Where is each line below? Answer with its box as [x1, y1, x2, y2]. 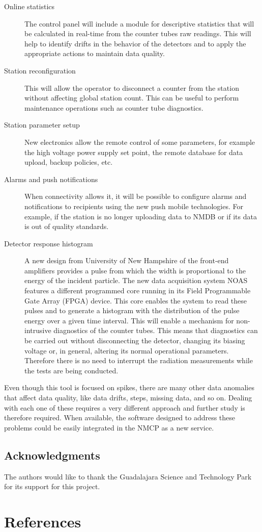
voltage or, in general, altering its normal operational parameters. [24, 345, 229, 356]
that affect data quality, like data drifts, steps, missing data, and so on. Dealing [4, 392, 252, 402]
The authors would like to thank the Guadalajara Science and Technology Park [4, 471, 252, 482]
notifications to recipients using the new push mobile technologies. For [24, 200, 243, 211]
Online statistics [4, 1, 55, 11]
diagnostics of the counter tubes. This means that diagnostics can [53, 325, 258, 336]
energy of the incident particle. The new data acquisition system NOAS [24, 275, 248, 286]
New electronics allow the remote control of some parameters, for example [24, 136, 255, 147]
